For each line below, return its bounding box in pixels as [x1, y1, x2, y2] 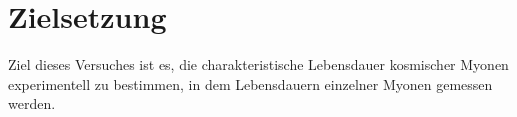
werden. [8, 93, 56, 114]
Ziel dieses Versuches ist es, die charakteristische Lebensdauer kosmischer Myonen [8, 54, 509, 75]
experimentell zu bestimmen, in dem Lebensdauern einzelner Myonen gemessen [8, 73, 493, 94]
